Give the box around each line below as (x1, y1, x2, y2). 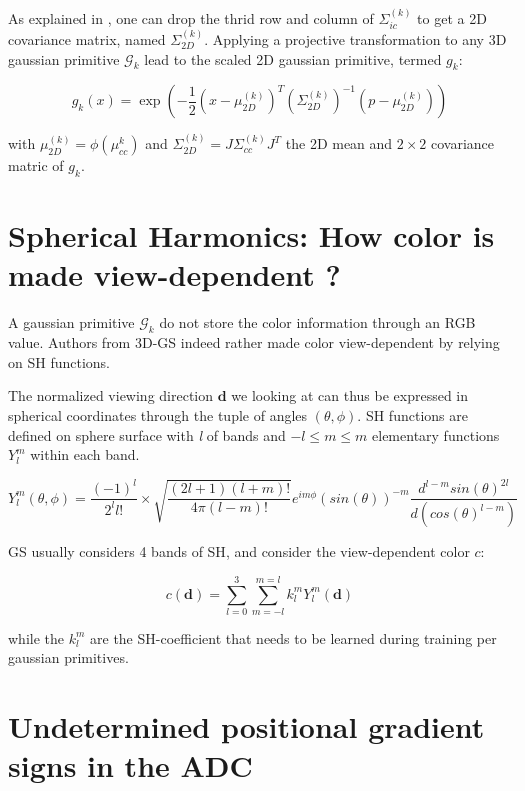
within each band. (30, 444, 140, 465)
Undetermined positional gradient (8, 706, 485, 747)
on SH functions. (8, 351, 111, 372)
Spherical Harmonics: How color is (8, 215, 495, 256)
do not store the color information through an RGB (159, 312, 476, 333)
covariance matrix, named (8, 29, 166, 50)
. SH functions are (357, 404, 468, 425)
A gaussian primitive (8, 312, 135, 333)
